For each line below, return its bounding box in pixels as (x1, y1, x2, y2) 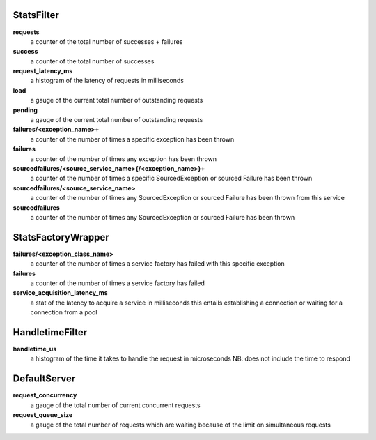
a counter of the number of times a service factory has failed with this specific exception (30, 259, 285, 268)
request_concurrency (13, 391, 77, 400)
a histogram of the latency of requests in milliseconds (30, 77, 185, 85)
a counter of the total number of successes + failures (30, 37, 183, 45)
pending (13, 105, 38, 114)
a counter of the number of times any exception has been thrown (30, 154, 217, 163)
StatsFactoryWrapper (13, 231, 109, 243)
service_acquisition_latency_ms (13, 289, 108, 297)
